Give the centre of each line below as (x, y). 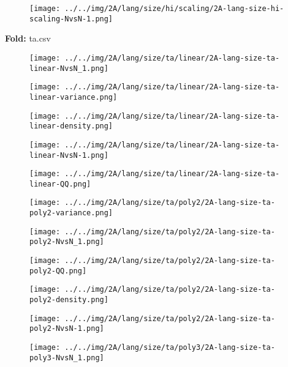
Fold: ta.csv (28, 38)
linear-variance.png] (74, 97)
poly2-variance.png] (71, 213)
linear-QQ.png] (60, 184)
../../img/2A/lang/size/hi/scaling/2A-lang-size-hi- (174, 9)
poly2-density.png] (69, 300)
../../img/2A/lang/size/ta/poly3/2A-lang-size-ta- (170, 348)
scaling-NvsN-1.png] (71, 19)
